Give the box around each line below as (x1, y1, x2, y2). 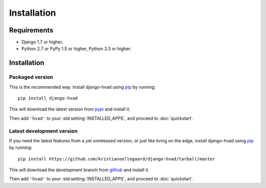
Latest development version (9, 128, 78, 134)
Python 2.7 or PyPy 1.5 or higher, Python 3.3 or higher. (21, 46, 132, 52)
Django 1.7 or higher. (21, 39, 64, 45)
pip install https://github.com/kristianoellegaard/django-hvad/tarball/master (18, 156, 215, 161)
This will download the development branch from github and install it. (9, 167, 150, 173)
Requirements (9, 26, 54, 34)
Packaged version (9, 74, 54, 81)
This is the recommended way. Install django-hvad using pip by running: (9, 84, 156, 90)
